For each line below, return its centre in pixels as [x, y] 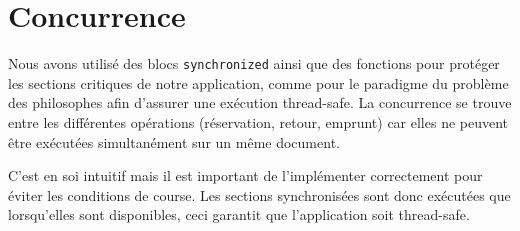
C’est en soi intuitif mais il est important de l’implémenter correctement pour [245, 175]
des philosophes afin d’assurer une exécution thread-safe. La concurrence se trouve [260, 102]
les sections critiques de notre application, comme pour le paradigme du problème [258, 82]
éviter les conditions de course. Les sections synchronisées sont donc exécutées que [259, 194]
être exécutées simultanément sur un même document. [174, 141]
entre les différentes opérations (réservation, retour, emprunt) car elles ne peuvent [258, 121]
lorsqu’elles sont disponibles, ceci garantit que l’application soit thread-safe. [239, 214]
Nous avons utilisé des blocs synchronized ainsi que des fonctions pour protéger [254, 63]
